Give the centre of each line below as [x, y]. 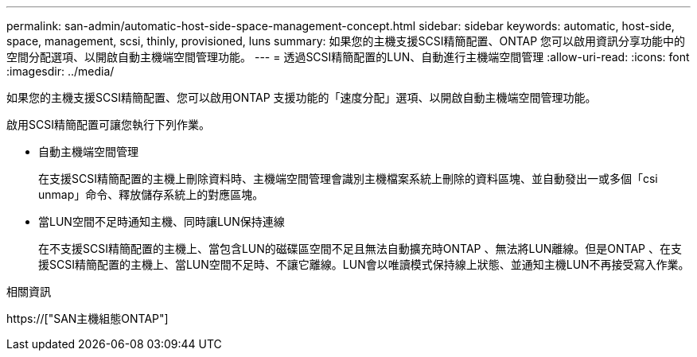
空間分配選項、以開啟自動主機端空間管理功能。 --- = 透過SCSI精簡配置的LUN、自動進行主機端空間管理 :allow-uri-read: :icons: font [348, 57]
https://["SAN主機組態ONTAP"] [88, 318]
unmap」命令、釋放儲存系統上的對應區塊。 [151, 194]
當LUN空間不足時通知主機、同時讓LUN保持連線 [162, 221]
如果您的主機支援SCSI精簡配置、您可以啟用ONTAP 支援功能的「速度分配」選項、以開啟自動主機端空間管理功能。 [302, 97]
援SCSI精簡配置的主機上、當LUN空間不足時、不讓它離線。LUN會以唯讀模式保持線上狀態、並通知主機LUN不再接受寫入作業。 [364, 264]
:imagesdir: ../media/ [60, 71]
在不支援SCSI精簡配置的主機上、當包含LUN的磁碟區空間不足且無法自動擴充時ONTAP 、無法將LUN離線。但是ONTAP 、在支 [360, 248]
